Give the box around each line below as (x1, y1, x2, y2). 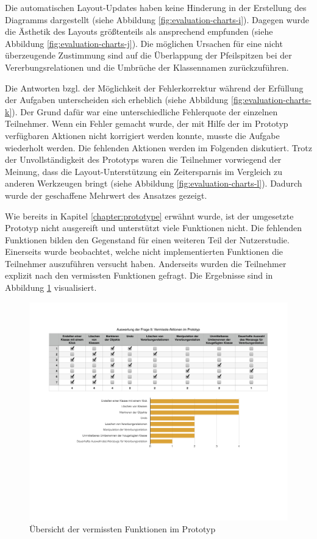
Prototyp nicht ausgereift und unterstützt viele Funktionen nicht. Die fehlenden (5, 221, 302, 234)
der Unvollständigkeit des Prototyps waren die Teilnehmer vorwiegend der (5, 153, 282, 166)
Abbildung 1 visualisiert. (5, 281, 97, 294)
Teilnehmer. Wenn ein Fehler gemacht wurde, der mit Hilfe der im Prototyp (5, 117, 288, 130)
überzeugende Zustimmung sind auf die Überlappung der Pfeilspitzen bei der (5, 49, 292, 62)
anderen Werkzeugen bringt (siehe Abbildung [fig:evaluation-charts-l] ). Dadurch (5, 177, 302, 190)
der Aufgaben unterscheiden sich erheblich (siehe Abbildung (5, 93, 229, 106)
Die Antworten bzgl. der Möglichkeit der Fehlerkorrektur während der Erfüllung (5, 81, 304, 94)
